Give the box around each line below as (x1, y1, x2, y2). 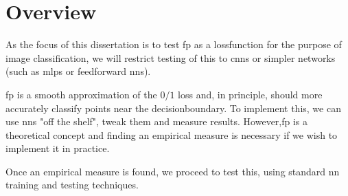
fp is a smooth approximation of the (5, 87, 157, 101)
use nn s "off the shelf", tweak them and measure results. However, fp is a (5, 114, 308, 129)
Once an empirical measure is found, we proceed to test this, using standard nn (5, 164, 340, 178)
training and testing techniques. (5, 177, 139, 192)
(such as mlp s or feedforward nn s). (5, 64, 151, 78)
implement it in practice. (5, 141, 110, 155)
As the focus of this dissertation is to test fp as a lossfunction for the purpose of (5, 37, 342, 52)
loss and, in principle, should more (178, 87, 323, 101)
